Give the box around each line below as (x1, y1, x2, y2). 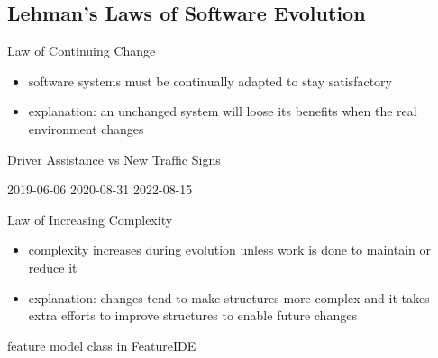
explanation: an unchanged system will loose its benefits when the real (28, 102, 417, 121)
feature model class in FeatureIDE (7, 336, 196, 354)
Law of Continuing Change (7, 41, 156, 60)
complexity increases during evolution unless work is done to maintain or (28, 240, 432, 259)
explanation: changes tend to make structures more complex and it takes (28, 288, 430, 307)
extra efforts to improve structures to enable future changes (28, 306, 357, 325)
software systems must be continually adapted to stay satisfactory (28, 71, 392, 90)
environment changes (28, 119, 144, 138)
